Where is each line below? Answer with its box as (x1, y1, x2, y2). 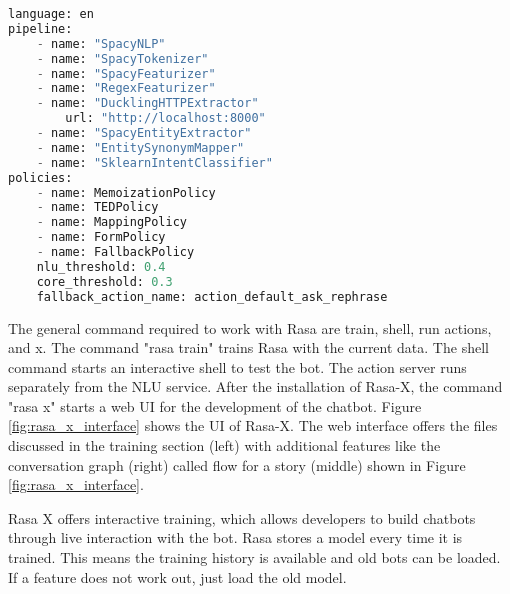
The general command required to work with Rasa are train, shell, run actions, (8, 317, 492, 338)
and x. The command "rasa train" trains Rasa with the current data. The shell (8, 337, 489, 358)
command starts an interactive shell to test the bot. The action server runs (8, 356, 467, 377)
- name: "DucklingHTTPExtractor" (36, 96, 259, 111)
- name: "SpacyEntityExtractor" (36, 126, 252, 140)
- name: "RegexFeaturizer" (36, 81, 216, 96)
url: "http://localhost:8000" (65, 111, 266, 126)
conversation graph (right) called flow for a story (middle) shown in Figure (8, 454, 466, 475)
